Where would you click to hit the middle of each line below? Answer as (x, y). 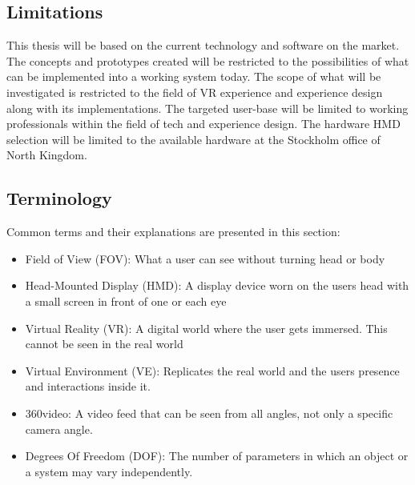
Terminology (59, 198)
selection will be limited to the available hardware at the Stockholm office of (193, 139)
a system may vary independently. (109, 471)
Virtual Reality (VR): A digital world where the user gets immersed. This (206, 328)
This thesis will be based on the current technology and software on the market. (203, 45)
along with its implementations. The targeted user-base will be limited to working (207, 108)
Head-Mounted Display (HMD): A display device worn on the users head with (217, 285)
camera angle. (59, 429)
